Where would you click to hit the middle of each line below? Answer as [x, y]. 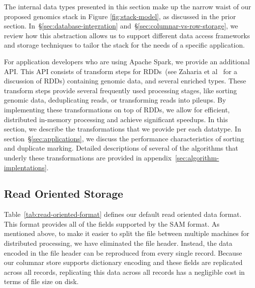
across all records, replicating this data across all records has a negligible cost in [125, 272]
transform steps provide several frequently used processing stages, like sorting [120, 90]
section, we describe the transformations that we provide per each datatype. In [123, 129]
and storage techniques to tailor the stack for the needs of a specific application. [125, 45]
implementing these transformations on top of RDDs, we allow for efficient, [117, 109]
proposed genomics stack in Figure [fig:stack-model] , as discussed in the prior [120, 16]
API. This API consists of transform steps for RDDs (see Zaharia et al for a [121, 71]
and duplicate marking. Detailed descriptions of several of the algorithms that [121, 148]
